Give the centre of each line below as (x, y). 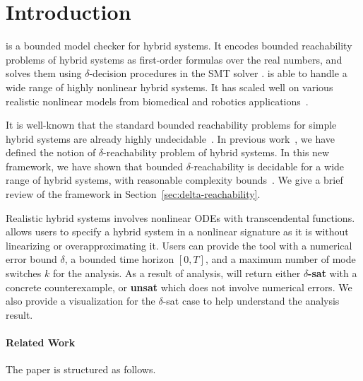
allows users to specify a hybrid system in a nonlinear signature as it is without (177, 231)
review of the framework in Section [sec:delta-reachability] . (133, 194)
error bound (31, 259)
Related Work (41, 342)
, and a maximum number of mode (280, 259)
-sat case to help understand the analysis (251, 301)
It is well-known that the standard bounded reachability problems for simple (171, 125)
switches (24, 273)
